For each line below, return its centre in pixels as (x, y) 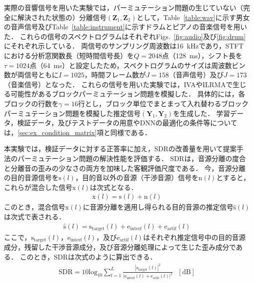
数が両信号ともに (31, 75)
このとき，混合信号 (35, 207)
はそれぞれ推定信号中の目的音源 (194, 237)
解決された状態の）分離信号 (62, 17)
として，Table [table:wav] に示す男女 (193, 17)
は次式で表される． (35, 216)
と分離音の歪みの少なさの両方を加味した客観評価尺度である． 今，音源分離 (125, 168)
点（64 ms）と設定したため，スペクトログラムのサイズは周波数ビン (138, 65)
